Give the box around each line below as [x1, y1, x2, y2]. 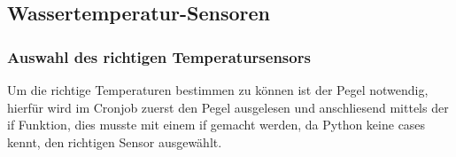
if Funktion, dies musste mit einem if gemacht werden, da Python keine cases [7, 115, 426, 134]
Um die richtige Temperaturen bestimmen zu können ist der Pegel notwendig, [7, 81, 429, 98]
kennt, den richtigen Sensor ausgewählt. [7, 132, 222, 151]
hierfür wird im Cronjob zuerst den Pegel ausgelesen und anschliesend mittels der [7, 98, 449, 116]
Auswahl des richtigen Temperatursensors [7, 45, 311, 67]
